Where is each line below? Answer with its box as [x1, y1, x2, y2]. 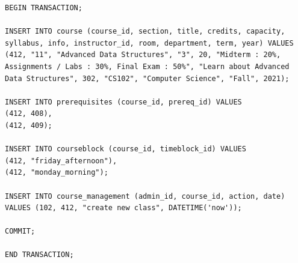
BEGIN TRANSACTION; [5, 4, 82, 12]
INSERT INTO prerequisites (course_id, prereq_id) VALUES [5, 97, 242, 106]
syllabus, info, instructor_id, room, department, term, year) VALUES [5, 38, 294, 47]
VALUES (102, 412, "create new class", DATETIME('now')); [5, 204, 242, 213]
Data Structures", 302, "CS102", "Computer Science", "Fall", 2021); [5, 74, 290, 83]
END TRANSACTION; [5, 250, 74, 259]
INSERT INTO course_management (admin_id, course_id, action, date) [5, 192, 285, 201]
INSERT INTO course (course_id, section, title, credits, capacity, [5, 27, 285, 36]
